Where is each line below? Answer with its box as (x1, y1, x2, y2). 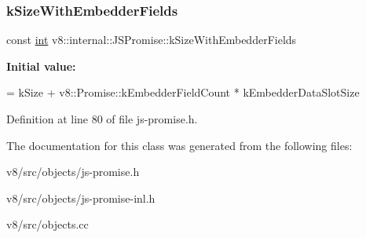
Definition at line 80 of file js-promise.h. (6, 111, 198, 126)
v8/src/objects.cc (6, 216, 89, 233)
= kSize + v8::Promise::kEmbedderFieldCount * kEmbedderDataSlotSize (6, 84, 360, 101)
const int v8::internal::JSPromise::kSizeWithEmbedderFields (6, 31, 297, 48)
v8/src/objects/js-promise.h (6, 163, 140, 180)
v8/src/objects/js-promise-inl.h (6, 189, 156, 206)
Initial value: (6, 57, 76, 74)
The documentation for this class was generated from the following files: (6, 137, 353, 153)
